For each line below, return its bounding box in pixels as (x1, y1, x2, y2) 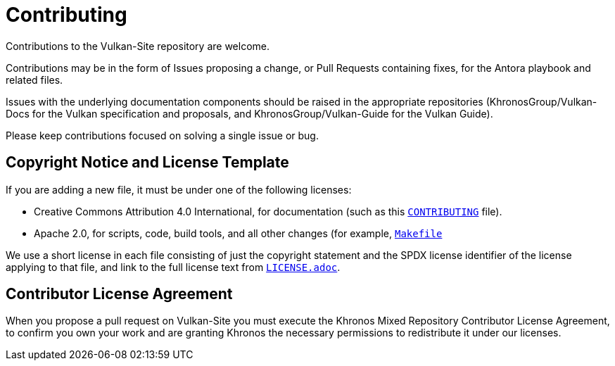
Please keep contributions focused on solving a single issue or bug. (6, 129, 319, 141)
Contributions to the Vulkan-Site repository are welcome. (6, 39, 270, 52)
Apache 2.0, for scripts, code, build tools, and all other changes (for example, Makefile (34, 227, 443, 239)
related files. (6, 73, 63, 86)
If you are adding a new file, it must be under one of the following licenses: (6, 183, 352, 196)
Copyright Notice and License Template (6, 153, 289, 172)
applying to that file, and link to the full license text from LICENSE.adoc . (6, 260, 341, 273)
